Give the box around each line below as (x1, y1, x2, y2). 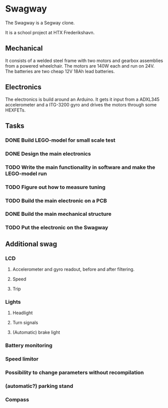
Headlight (12, 310, 33, 316)
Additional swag (5, 240, 57, 248)
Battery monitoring (5, 342, 53, 349)
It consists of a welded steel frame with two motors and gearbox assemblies (5, 57, 163, 64)
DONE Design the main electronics (5, 150, 92, 157)
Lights (5, 299, 21, 306)
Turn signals (12, 320, 39, 326)
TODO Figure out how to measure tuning (5, 184, 106, 191)
